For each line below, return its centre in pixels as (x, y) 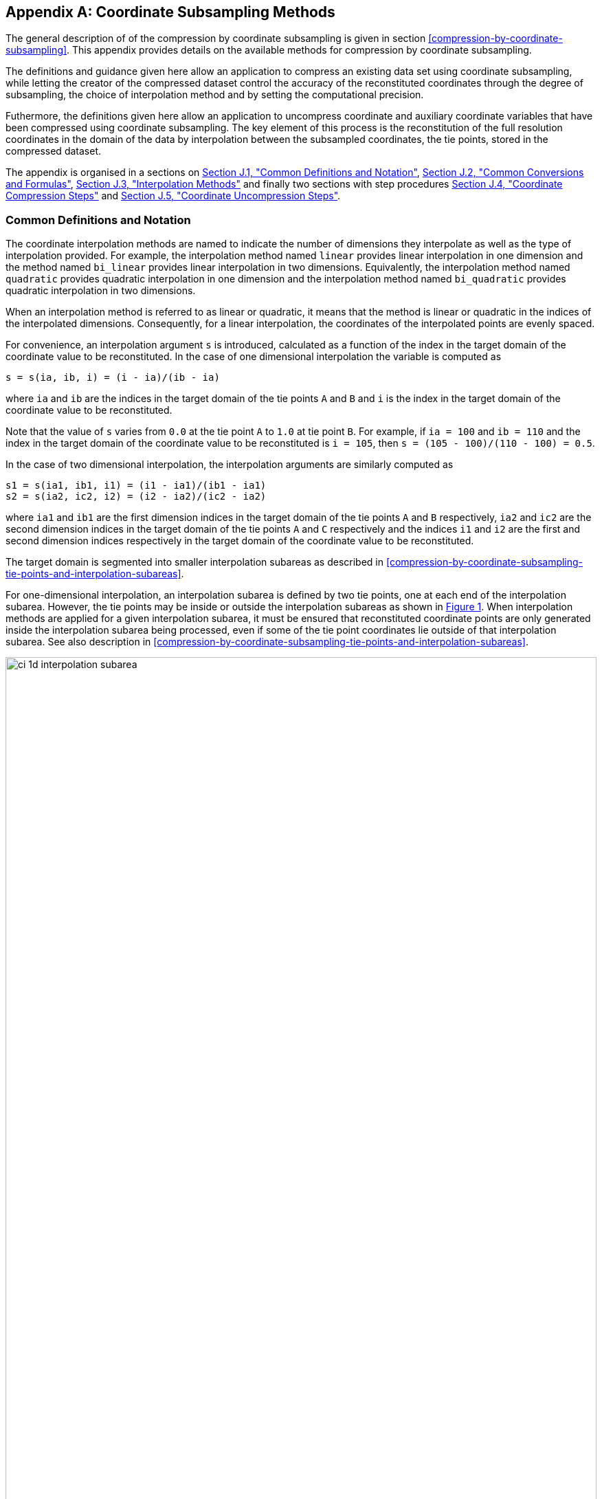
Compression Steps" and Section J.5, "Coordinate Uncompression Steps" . (173, 196)
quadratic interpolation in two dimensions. (101, 291)
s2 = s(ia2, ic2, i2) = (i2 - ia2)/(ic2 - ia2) (136, 497)
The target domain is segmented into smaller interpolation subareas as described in (195, 562)
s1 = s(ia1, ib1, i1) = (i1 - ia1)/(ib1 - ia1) (136, 486)
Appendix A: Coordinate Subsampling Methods (170, 12)
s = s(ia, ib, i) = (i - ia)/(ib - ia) (113, 378)
